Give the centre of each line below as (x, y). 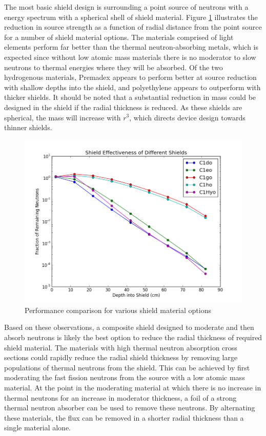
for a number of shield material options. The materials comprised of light (119, 37)
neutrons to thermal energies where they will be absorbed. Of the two (114, 67)
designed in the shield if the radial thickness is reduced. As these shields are (123, 107)
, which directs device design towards (187, 117)
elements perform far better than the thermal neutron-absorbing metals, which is (131, 47)
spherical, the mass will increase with (63, 117)
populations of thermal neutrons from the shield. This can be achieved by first (127, 367)
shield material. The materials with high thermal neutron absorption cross (121, 347)
